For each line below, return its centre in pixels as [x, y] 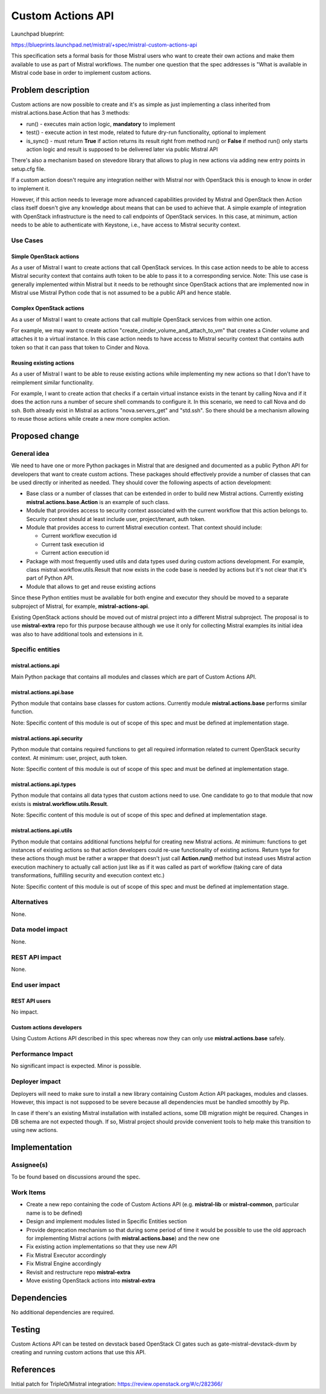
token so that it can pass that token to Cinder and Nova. [81, 347]
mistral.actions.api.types [44, 784]
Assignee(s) [30, 1165]
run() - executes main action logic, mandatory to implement [101, 124]
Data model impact [40, 930]
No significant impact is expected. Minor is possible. [76, 1066]
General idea [30, 453]
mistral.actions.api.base [43, 692]
